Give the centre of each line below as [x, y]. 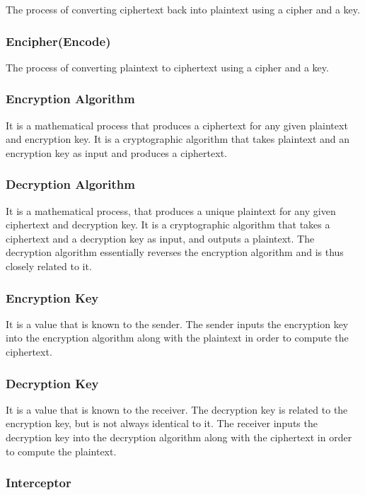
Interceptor [39, 483]
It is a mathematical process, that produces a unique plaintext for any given [171, 210]
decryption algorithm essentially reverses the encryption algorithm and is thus [175, 252]
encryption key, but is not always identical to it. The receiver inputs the [162, 423]
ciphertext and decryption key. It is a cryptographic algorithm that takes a [168, 225]
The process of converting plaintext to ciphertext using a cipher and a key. [167, 67]
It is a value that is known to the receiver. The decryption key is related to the [177, 409]
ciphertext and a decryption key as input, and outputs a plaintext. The [160, 238]
